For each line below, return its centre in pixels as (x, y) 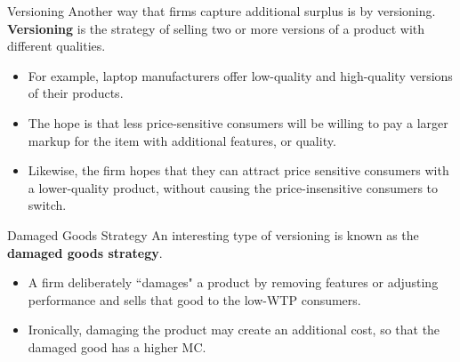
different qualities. (56, 46)
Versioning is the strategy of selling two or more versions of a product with (216, 28)
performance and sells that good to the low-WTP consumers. (194, 299)
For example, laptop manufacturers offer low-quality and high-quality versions (240, 75)
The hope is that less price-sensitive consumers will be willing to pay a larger (238, 122)
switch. (47, 205)
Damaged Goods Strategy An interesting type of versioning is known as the (213, 234)
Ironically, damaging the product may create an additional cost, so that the (234, 330)
